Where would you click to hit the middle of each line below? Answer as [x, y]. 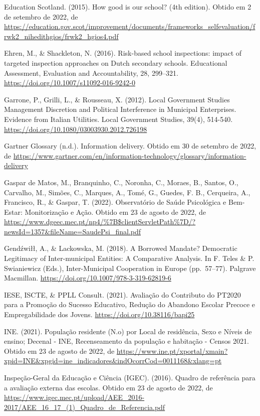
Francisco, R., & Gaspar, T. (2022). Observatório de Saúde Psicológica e [115, 202]
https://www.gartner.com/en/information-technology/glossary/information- [130, 155]
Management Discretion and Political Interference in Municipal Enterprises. [120, 109]
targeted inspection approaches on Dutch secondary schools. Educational [116, 62]
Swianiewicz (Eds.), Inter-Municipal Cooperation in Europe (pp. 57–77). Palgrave [130, 268]
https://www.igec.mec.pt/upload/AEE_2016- [74, 397]
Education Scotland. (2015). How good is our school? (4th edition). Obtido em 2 [128, 7]
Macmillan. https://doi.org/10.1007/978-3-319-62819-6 [88, 278]
